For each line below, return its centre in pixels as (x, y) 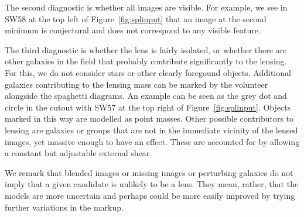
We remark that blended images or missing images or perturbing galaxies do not (149, 172)
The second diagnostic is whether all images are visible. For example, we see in (146, 7)
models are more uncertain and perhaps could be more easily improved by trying (150, 195)
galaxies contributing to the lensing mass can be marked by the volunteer (136, 84)
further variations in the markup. (64, 207)
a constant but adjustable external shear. (78, 153)
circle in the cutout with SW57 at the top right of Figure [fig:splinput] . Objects (148, 107)
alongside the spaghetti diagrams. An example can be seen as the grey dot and (146, 96)
